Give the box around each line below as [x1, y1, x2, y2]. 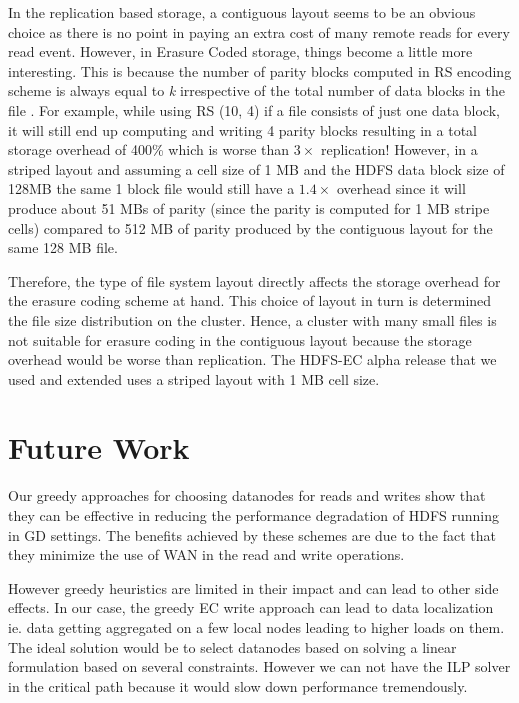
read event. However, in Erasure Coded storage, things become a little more [8, 41, 473, 62]
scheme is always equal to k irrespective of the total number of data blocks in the [8, 80, 505, 101]
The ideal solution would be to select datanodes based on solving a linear [8, 636, 457, 657]
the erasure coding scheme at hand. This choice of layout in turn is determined [8, 290, 492, 311]
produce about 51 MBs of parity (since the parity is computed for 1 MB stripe [8, 197, 490, 218]
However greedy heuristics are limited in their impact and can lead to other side [8, 577, 499, 598]
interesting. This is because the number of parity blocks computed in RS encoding [8, 60, 512, 81]
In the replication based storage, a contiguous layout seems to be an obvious [8, 2, 476, 22]
